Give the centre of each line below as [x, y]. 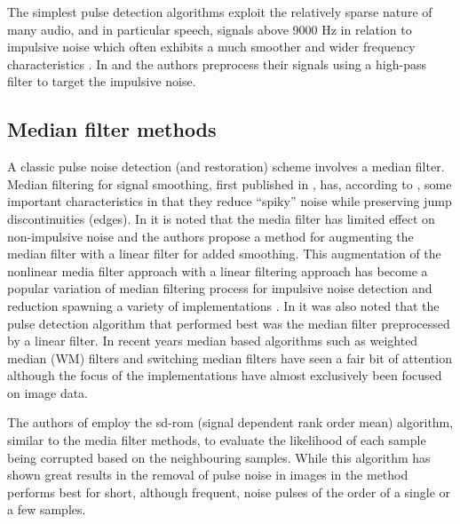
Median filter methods [112, 129]
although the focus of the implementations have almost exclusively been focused [225, 375]
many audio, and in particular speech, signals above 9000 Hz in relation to [210, 29]
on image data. [48, 392]
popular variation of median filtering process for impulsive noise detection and [220, 288]
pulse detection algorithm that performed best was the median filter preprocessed [229, 323]
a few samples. [47, 509]
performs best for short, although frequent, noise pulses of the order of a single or [229, 492]
